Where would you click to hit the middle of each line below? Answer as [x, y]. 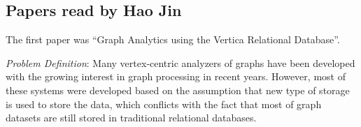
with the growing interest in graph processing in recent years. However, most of [176, 76]
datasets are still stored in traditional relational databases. [131, 118]
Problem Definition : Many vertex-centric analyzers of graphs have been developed [180, 62]
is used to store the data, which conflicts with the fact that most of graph [164, 104]
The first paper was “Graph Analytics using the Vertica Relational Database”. [173, 39]
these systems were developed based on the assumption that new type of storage [178, 90]
